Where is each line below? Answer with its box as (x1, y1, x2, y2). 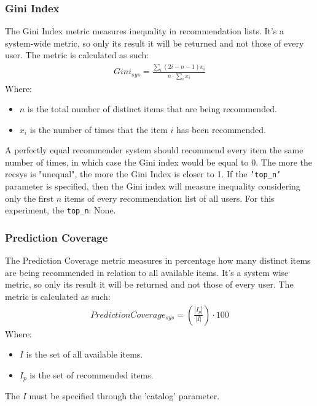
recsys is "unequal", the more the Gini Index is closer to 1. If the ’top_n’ (5, 167, 281, 180)
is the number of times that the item (29, 123, 168, 136)
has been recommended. (176, 123, 266, 136)
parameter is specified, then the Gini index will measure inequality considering (5, 180, 300, 193)
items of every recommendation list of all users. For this (64, 191, 275, 204)
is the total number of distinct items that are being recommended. (27, 102, 277, 115)
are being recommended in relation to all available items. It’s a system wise (5, 266, 289, 278)
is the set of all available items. (26, 348, 143, 361)
